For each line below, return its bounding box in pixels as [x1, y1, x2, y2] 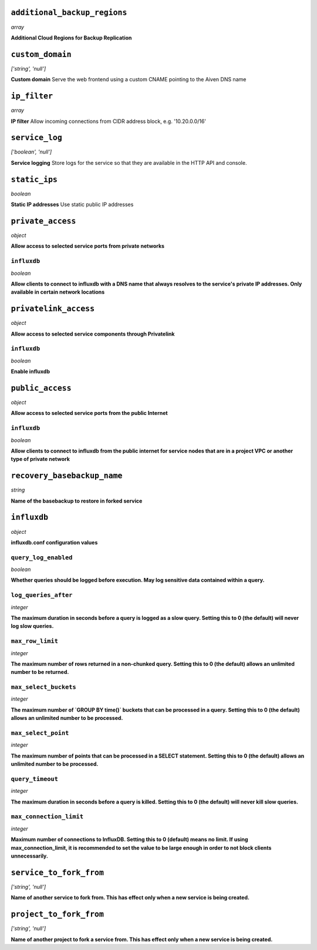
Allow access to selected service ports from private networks [11, 243, 164, 250]
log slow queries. [11, 623, 54, 630]
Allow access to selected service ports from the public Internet [11, 410, 168, 417]
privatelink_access [11, 304, 95, 314]
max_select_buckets [11, 683, 76, 691]
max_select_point [11, 729, 69, 737]
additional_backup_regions [11, 8, 127, 18]
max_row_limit [11, 637, 59, 645]
